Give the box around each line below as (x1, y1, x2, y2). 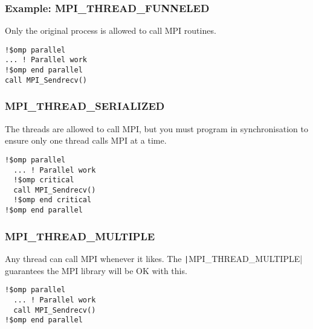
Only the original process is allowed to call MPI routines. (5, 24, 216, 37)
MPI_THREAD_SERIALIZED (5, 98, 165, 113)
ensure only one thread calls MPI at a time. (5, 134, 167, 147)
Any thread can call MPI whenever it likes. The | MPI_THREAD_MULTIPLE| (5, 252, 303, 264)
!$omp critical (13, 176, 74, 185)
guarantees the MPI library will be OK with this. (5, 264, 187, 276)
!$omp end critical (13, 196, 92, 205)
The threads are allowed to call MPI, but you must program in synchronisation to (5, 122, 308, 135)
